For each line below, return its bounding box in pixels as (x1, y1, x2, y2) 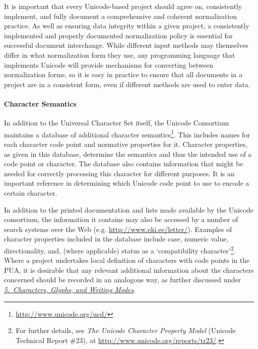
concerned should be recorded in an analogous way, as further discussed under (4, 274, 241, 285)
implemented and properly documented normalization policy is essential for (4, 30, 233, 40)
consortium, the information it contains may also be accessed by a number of (4, 214, 238, 225)
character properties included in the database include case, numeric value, (4, 233, 229, 244)
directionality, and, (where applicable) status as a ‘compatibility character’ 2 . (4, 243, 236, 255)
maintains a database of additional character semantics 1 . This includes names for (4, 127, 251, 139)
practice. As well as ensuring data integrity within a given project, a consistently (4, 20, 250, 31)
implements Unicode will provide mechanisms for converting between (4, 59, 213, 70)
